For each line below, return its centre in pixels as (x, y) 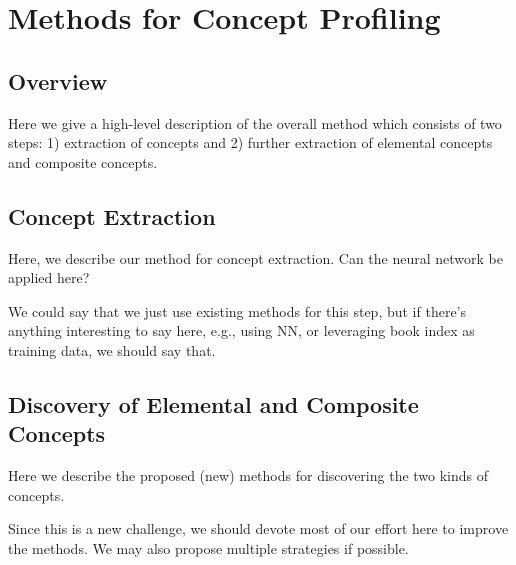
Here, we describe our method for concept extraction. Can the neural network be (255, 257)
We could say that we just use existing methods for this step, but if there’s (237, 310)
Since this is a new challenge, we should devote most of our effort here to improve (258, 528)
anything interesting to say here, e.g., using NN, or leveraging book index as (241, 330)
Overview (58, 80)
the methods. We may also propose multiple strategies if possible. (208, 547)
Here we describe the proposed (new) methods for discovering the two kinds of (248, 475)
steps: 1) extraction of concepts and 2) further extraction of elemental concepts (250, 142)
